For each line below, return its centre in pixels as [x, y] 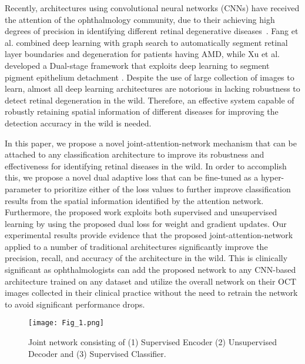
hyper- [272, 177]
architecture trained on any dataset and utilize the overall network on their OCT [151, 281]
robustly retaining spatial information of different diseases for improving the [142, 111]
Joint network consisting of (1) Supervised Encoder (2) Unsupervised [152, 342]
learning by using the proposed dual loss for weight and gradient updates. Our [146, 223]
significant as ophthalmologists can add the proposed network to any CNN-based [150, 270]
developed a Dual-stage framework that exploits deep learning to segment [137, 65]
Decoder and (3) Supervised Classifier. [97, 353]
